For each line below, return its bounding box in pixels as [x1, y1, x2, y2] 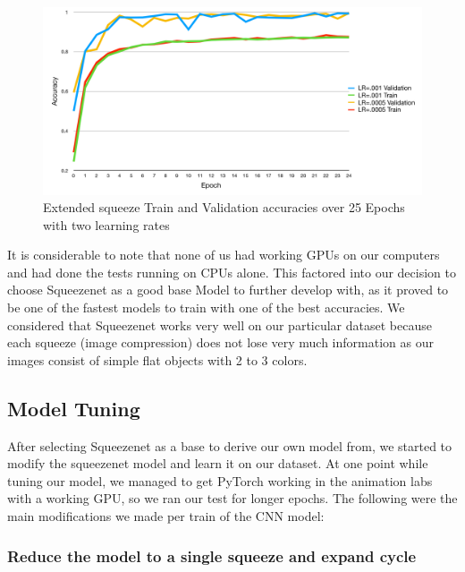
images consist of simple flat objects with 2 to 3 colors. [7, 350, 308, 369]
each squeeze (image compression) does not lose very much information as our [7, 333, 434, 352]
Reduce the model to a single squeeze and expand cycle [7, 544, 417, 567]
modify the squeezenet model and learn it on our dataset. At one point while [7, 454, 428, 473]
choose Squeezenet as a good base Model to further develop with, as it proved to [7, 280, 449, 299]
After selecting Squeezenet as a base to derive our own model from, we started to [7, 436, 452, 455]
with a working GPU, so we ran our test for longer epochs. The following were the [7, 489, 458, 508]
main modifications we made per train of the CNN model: [7, 507, 325, 525]
